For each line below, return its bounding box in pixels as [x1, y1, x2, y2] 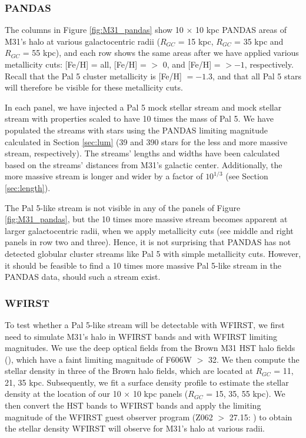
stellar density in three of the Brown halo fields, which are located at [5, 365, 253, 377]
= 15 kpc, [178, 35, 214, 47]
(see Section [225, 170, 268, 182]
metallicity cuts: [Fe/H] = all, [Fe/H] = [5, 58, 147, 70]
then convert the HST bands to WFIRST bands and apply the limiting [5, 399, 261, 412]
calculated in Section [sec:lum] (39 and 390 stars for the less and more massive [5, 135, 288, 148]
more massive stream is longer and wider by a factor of [5, 170, 203, 182]
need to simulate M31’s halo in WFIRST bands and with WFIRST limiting [5, 330, 278, 342]
